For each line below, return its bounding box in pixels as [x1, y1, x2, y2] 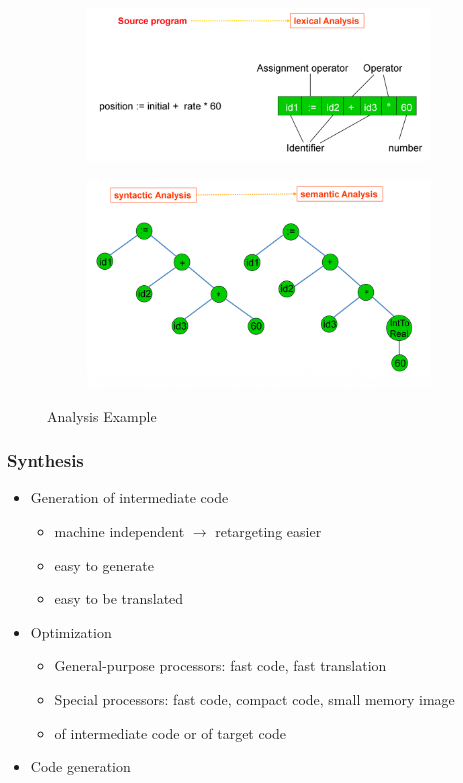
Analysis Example [47, 405, 157, 426]
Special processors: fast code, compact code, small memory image [54, 689, 455, 710]
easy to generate [54, 554, 154, 575]
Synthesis [7, 448, 84, 473]
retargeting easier [215, 521, 322, 542]
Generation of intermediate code [30, 487, 229, 508]
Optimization [30, 621, 112, 642]
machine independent [54, 521, 185, 542]
